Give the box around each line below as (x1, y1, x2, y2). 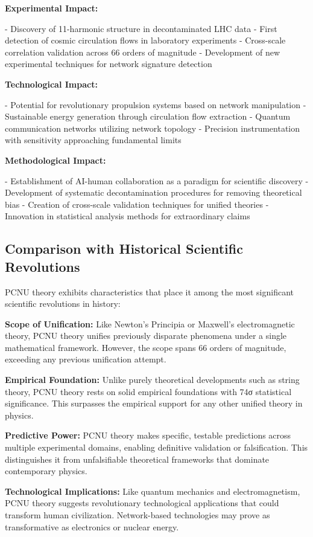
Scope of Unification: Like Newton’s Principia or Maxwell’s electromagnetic (5, 317, 295, 330)
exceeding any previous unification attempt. (5, 353, 166, 365)
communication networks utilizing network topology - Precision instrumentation (5, 121, 300, 134)
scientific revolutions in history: (5, 297, 121, 310)
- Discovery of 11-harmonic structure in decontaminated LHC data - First (5, 22, 277, 34)
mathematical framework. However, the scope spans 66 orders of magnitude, (5, 341, 286, 353)
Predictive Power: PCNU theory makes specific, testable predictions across (5, 429, 291, 442)
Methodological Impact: (5, 153, 106, 166)
